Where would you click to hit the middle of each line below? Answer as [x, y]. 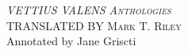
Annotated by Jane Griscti [71, 41]
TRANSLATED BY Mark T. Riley [94, 25]
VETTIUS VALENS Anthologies [89, 10]
